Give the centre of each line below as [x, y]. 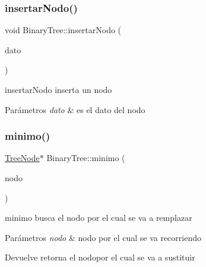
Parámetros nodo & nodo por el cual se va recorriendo [103, 237]
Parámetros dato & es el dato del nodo [75, 109]
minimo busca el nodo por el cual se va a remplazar [99, 218]
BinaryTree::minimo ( [86, 158]
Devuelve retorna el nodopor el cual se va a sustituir [100, 257]
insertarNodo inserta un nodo [58, 89]
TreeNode [22, 158]
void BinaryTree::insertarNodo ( [63, 30]
